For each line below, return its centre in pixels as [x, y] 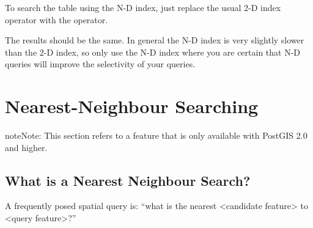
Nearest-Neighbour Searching [132, 106]
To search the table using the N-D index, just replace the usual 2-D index [143, 7]
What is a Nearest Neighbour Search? [128, 180]
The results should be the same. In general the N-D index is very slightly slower [155, 40]
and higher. [26, 147]
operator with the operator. [57, 19]
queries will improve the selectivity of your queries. [100, 64]
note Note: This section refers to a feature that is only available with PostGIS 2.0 [156, 135]
